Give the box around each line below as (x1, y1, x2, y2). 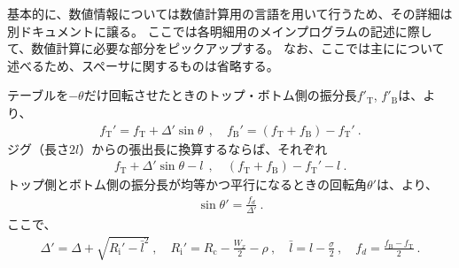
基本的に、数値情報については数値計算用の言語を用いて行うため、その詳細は (7, 4, 453, 22)
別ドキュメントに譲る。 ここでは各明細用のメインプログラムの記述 (7, 21, 395, 40)
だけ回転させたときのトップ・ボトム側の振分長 (83, 86, 357, 104)
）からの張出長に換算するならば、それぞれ (79, 139, 328, 157)
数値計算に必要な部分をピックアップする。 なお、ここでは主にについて (31, 39, 445, 57)
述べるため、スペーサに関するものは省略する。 (7, 56, 279, 74)
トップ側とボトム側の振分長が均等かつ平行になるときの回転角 (7, 175, 367, 194)
